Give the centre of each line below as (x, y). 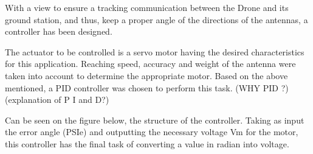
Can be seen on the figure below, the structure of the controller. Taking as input (155, 120)
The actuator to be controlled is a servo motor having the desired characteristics (155, 51)
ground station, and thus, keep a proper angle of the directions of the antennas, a (156, 19)
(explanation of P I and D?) (57, 100)
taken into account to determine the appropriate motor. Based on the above (146, 75)
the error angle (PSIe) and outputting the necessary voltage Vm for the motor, (152, 132)
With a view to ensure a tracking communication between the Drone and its (147, 7)
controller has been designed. (59, 31)
